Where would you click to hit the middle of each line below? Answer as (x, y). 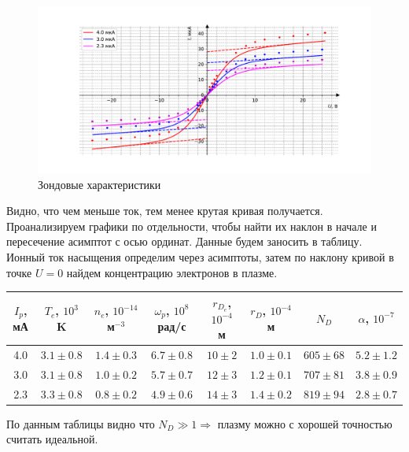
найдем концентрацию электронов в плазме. (172, 272)
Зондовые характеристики (99, 184)
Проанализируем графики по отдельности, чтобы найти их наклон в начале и (192, 226)
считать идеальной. (52, 439)
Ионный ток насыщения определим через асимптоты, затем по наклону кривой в (200, 256)
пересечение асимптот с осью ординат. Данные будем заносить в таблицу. (184, 241)
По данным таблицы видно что (81, 423)
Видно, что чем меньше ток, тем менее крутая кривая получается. (165, 211)
